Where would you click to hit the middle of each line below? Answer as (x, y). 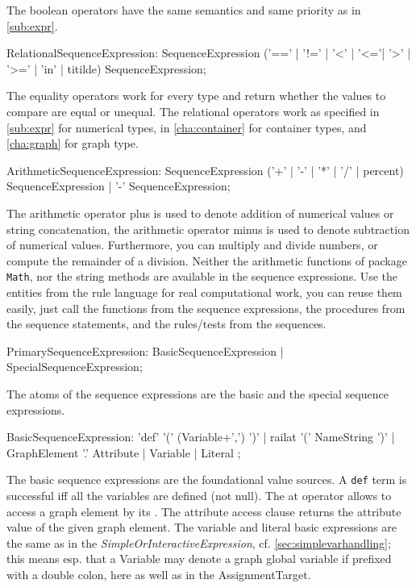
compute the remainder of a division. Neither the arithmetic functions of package (207, 260)
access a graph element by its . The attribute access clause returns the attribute (204, 511)
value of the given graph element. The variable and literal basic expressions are (202, 527)
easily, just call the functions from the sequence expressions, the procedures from (206, 308)
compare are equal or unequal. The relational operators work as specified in (193, 111)
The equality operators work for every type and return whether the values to (196, 96)
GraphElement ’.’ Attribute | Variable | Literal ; (124, 452)
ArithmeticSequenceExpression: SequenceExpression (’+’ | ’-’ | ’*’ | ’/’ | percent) (205, 170)
